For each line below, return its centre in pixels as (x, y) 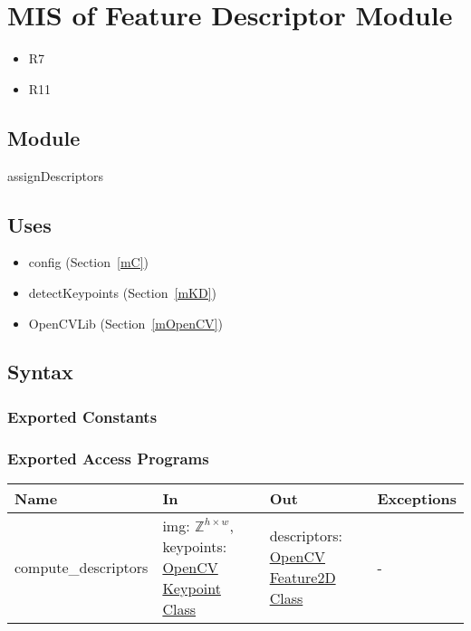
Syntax (40, 372)
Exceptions (417, 498)
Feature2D (303, 578)
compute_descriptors (82, 567)
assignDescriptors (55, 175)
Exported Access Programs (108, 458)
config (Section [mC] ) (89, 262)
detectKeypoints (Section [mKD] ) (122, 292)
